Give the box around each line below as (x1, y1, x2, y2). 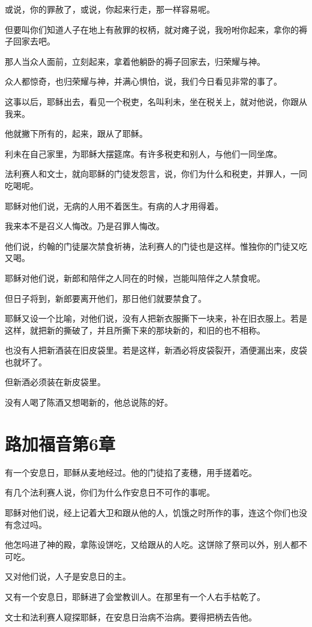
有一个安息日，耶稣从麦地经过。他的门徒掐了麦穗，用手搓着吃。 (5, 466, 257, 478)
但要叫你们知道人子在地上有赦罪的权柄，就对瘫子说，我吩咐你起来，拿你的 (5, 23, 299, 35)
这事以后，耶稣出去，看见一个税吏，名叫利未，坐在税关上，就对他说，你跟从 (5, 95, 307, 107)
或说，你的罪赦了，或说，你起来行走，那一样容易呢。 (5, 3, 215, 15)
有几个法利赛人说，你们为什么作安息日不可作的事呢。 (5, 486, 215, 499)
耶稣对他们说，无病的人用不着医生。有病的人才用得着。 (5, 199, 223, 212)
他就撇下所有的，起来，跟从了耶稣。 (5, 127, 148, 140)
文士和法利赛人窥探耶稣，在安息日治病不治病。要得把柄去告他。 (5, 610, 257, 623)
